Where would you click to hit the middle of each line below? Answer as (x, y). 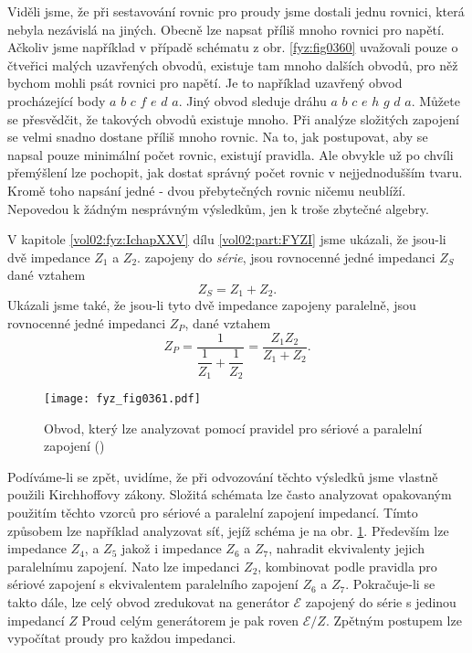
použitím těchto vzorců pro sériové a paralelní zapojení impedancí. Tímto (213, 512)
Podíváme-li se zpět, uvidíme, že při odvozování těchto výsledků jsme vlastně (223, 476)
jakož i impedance (171, 548)
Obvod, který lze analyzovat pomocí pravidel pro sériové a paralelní (233, 428)
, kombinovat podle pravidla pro (347, 566)
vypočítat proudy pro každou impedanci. (122, 638)
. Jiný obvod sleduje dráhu (252, 100)
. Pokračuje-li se (390, 584)
